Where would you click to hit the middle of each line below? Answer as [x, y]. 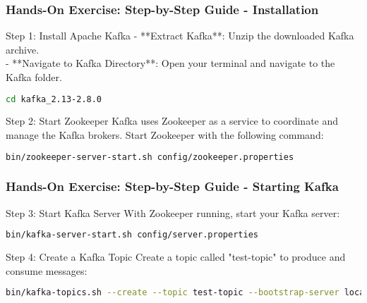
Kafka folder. [34, 77]
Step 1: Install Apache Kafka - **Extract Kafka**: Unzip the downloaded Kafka [180, 36]
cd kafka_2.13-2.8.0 [54, 99]
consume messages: [47, 270]
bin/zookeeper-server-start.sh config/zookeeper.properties [150, 157]
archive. [23, 49]
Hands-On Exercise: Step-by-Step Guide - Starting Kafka [172, 186]
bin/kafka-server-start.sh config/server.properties [132, 235]
